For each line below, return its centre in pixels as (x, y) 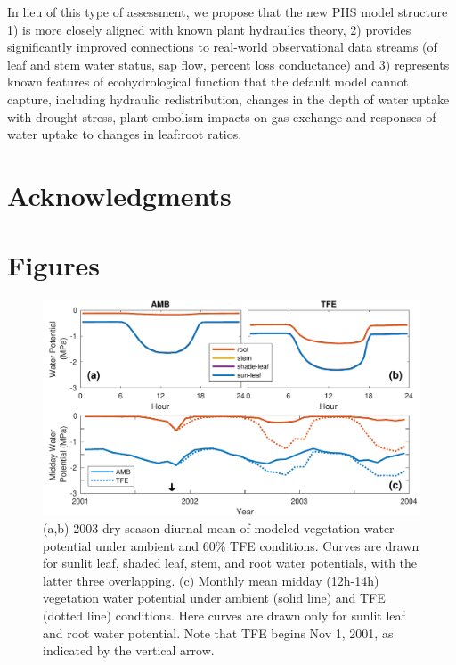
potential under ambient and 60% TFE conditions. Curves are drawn (231, 545)
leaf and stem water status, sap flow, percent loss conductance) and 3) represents (228, 64)
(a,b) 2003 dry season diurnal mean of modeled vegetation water (219, 528)
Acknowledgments (119, 195)
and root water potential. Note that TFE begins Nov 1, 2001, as (218, 632)
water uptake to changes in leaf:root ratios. (125, 134)
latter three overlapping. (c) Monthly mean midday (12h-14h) (211, 580)
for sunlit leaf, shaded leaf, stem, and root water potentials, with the (230, 563)
